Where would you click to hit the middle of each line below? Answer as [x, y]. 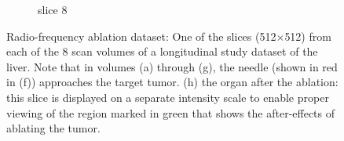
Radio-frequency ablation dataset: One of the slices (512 [141, 36]
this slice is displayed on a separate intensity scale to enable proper [168, 97]
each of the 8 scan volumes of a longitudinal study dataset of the [162, 51]
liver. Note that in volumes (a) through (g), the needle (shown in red [172, 66]
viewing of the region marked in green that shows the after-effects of [171, 112]
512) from [308, 36]
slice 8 [53, 9]
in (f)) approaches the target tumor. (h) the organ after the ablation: [172, 82]
